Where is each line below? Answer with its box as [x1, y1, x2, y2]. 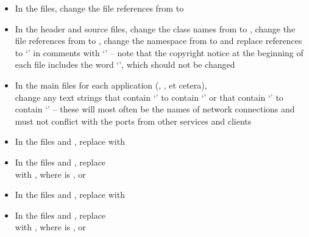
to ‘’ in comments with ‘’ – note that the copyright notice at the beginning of [15, 46, 304, 59]
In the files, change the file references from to [15, 2, 184, 14]
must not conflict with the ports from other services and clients [15, 114, 252, 127]
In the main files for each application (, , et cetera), [15, 78, 207, 91]
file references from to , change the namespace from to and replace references [15, 34, 302, 47]
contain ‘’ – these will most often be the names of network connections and [15, 103, 295, 115]
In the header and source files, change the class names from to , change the [15, 22, 296, 35]
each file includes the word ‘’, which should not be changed [15, 58, 235, 71]
